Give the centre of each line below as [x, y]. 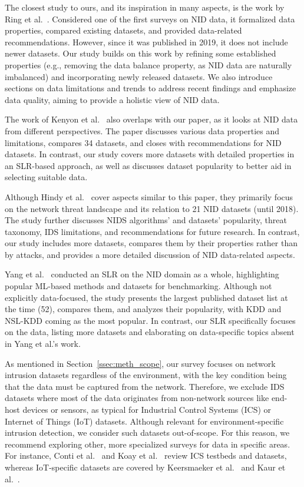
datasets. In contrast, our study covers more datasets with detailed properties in [150, 154]
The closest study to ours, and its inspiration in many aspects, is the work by [145, 7]
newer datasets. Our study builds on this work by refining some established [141, 53]
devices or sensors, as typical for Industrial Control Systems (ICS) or [147, 409]
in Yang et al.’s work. [43, 344]
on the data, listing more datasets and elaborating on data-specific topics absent [150, 332]
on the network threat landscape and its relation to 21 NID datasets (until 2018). [152, 208]
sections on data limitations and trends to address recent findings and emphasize [151, 88]
